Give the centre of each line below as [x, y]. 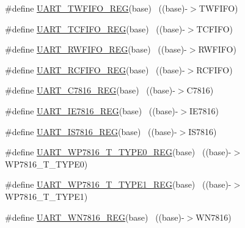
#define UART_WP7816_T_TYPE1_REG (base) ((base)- [118, 184]
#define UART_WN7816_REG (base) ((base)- [95, 217]
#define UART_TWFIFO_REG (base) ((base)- [97, 8]
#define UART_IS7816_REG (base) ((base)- [91, 131]
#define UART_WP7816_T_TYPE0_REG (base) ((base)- [118, 152]
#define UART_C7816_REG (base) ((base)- [90, 90]
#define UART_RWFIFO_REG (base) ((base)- [96, 49]
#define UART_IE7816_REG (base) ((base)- [92, 110]
